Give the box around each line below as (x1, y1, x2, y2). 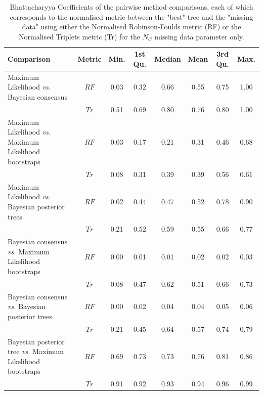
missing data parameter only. (154, 31, 244, 41)
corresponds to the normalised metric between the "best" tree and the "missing (10, 11, 253, 22)
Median (154, 54, 181, 64)
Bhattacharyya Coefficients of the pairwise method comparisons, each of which (10, 2, 253, 12)
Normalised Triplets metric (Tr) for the (19, 31, 140, 41)
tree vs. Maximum (8, 346, 64, 357)
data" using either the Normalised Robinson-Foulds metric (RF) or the (22, 21, 241, 32)
